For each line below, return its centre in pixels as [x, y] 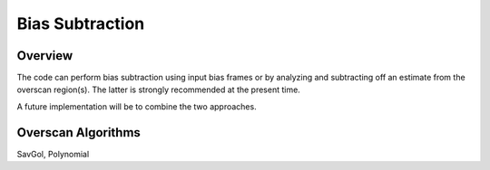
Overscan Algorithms [78, 132]
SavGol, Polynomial [53, 154]
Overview [45, 56]
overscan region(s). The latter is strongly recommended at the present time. [159, 90]
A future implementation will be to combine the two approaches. [137, 106]
